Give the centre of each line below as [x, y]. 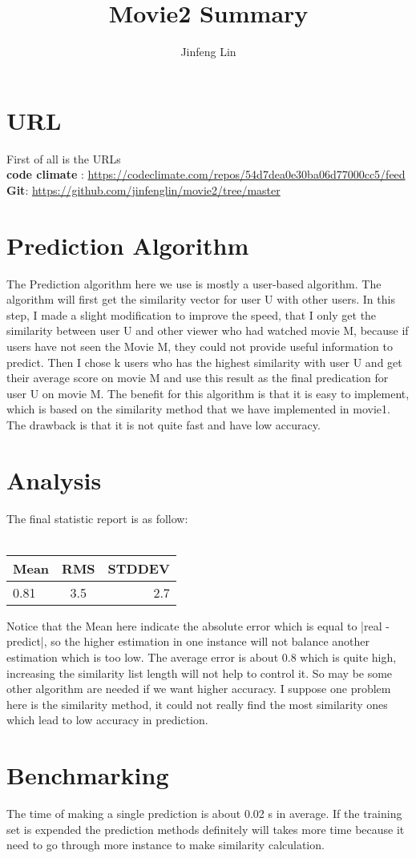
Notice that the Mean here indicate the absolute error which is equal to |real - [198, 625]
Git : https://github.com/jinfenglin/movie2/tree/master [143, 189]
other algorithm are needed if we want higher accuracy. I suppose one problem [199, 689]
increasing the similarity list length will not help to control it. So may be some [200, 673]
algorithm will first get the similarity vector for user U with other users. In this [201, 299]
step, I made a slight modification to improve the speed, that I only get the [192, 314]
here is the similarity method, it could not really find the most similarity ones [197, 704]
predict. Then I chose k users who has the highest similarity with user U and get [204, 362]
